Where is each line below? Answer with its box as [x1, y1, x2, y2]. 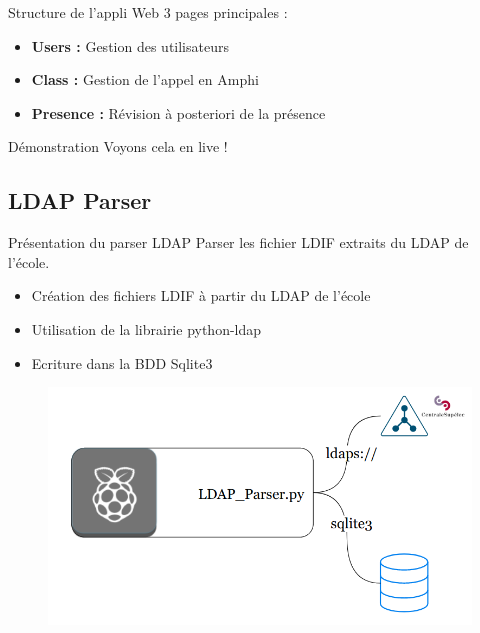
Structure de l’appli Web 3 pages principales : [8, 2, 288, 22]
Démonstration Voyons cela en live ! [8, 136, 228, 157]
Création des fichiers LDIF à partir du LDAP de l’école [31, 285, 371, 306]
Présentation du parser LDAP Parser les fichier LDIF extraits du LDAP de [8, 232, 469, 253]
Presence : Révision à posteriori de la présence [31, 102, 326, 123]
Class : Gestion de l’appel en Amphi [31, 69, 259, 90]
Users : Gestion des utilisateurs [31, 35, 229, 56]
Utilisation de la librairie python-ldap [31, 318, 262, 339]
